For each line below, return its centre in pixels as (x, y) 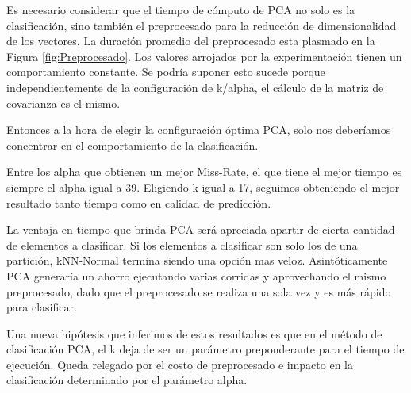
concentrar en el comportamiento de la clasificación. (133, 145)
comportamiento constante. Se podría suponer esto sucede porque (166, 72)
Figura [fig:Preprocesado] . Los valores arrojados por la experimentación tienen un (204, 56)
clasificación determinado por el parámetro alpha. (127, 380)
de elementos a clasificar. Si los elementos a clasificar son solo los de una (182, 244)
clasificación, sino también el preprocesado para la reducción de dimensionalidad (202, 25)
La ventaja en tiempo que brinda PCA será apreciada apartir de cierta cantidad (201, 229)
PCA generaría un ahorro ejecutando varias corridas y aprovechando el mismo (196, 275)
